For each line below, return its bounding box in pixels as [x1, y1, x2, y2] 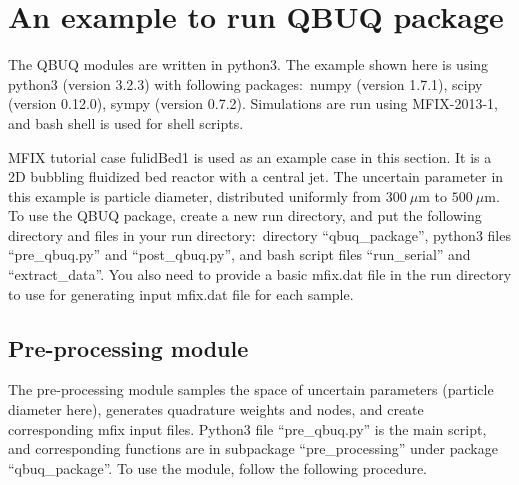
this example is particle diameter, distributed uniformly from [8, 185, 382, 206]
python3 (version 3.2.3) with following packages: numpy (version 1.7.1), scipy [8, 73, 483, 94]
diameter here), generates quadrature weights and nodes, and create [8, 399, 424, 420]
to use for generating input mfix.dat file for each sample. [8, 283, 354, 304]
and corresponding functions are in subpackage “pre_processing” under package [8, 438, 498, 459]
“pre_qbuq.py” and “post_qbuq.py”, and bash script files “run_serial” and [8, 244, 471, 265]
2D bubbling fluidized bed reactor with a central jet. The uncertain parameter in [8, 166, 504, 187]
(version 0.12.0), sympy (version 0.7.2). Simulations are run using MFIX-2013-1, [8, 93, 498, 114]
